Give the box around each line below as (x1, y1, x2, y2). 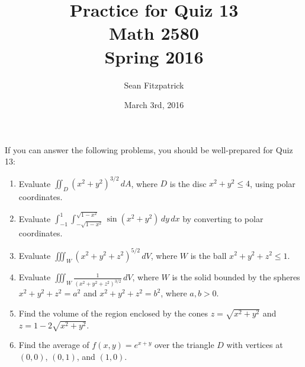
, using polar (250, 177, 296, 189)
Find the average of (18, 338, 89, 351)
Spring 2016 (104, 44, 204, 68)
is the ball (190, 249, 227, 261)
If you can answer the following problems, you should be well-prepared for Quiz (5, 143, 293, 156)
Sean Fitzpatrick (124, 78, 184, 91)
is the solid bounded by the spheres (172, 271, 300, 283)
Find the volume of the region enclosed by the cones (18, 306, 208, 319)
